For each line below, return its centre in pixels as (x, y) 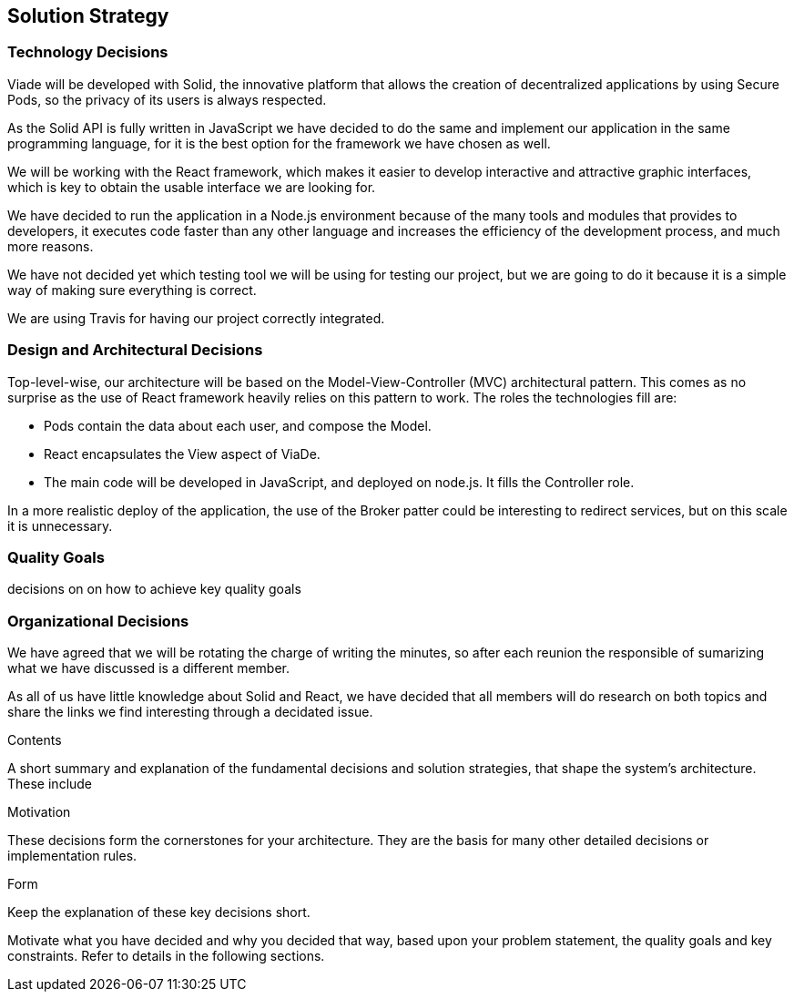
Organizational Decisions (98, 621)
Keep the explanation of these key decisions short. (159, 912)
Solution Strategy (88, 16)
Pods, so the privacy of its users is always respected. (167, 99)
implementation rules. (72, 856)
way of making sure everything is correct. (132, 290)
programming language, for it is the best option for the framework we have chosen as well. (279, 143)
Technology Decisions (88, 52)
